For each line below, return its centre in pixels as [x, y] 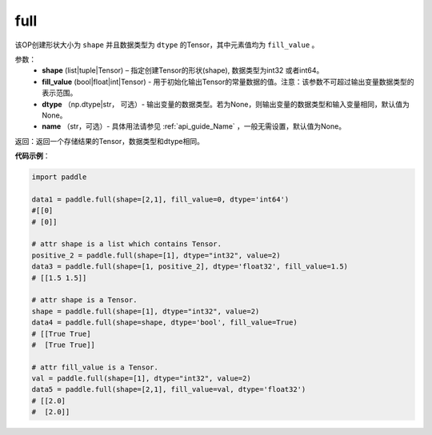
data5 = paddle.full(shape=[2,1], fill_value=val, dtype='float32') [169, 389]
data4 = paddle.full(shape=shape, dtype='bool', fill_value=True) [164, 323]
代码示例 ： [32, 156]
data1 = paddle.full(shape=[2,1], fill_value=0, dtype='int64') [160, 199]
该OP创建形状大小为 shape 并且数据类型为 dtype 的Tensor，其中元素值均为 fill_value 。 [167, 45]
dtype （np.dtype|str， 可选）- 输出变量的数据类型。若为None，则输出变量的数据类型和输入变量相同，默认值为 [226, 104]
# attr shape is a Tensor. [84, 300]
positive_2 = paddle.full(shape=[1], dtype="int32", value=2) [156, 255]
